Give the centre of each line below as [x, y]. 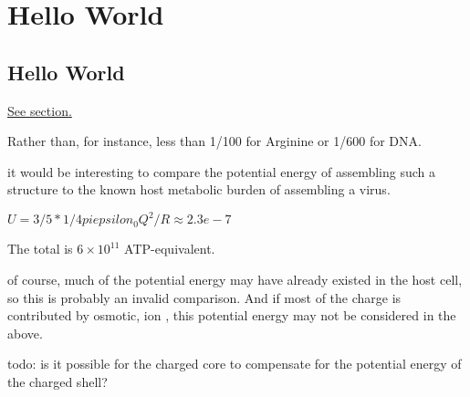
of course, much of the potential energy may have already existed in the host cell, [235, 280]
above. [25, 333]
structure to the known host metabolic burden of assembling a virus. [199, 189]
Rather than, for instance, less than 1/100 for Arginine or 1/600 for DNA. [214, 141]
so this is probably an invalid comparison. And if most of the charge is [204, 297]
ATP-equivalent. [170, 249]
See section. [40, 110]
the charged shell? [57, 382]
